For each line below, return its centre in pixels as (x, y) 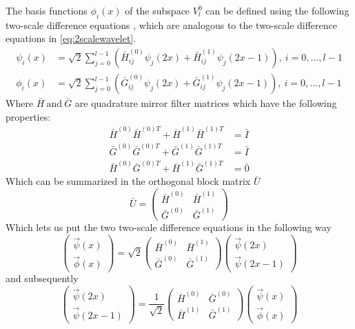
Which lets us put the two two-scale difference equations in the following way (169, 227)
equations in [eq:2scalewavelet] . (71, 38)
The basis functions (47, 10)
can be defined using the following (277, 10)
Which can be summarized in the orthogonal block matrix (128, 181)
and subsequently (42, 278)
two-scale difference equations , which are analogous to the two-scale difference (172, 24)
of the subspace (158, 10)
